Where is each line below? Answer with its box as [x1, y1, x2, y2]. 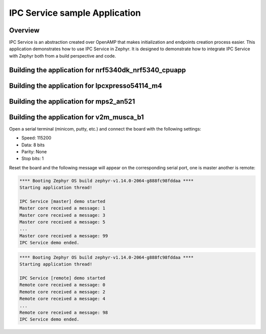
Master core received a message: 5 [19, 219, 105, 225]
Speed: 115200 [21, 135, 52, 141]
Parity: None [21, 148, 47, 155]
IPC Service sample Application [9, 7, 141, 18]
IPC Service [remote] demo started [19, 275, 105, 281]
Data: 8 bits [21, 142, 45, 148]
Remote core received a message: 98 [19, 309, 108, 315]
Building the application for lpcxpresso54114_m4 [9, 81, 163, 90]
